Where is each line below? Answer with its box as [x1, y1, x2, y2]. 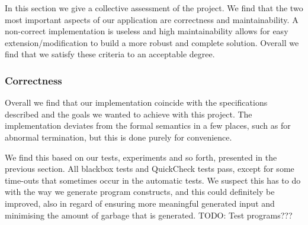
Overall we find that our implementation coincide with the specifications [5, 96, 268, 109]
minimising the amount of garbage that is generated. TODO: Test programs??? [5, 208, 293, 221]
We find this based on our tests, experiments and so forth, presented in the [5, 151, 277, 163]
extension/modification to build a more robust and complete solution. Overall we [5, 36, 299, 48]
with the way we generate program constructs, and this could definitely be [5, 185, 275, 198]
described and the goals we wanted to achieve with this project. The [5, 107, 252, 120]
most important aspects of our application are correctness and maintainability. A [5, 13, 299, 25]
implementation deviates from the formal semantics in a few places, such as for [5, 119, 291, 132]
